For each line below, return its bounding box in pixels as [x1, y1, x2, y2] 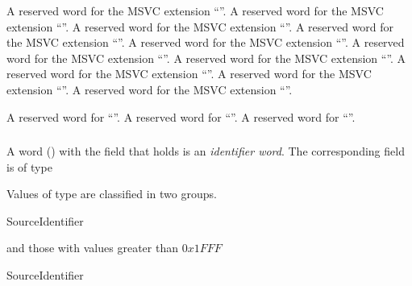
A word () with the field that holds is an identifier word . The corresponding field [6, 143, 405, 160]
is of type [6, 158, 52, 175]
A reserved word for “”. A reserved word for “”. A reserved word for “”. [6, 108, 356, 125]
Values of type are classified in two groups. [6, 185, 217, 202]
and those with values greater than [6, 239, 178, 256]
